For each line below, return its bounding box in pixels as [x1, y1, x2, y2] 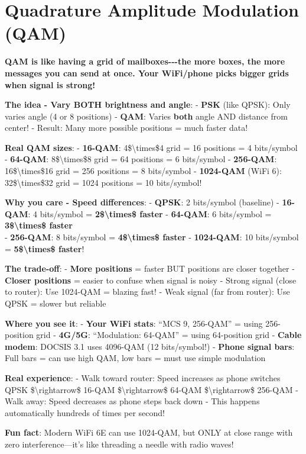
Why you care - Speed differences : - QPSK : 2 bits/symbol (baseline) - [5, 196, 279, 208]
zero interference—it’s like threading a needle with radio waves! [5, 437, 234, 450]
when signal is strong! [5, 78, 96, 91]
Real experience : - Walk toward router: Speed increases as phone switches [5, 371, 281, 384]
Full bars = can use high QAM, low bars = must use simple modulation [5, 352, 266, 364]
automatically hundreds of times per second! [5, 406, 165, 418]
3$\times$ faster [5, 219, 73, 231]
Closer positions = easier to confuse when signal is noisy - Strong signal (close [5, 273, 297, 286]
